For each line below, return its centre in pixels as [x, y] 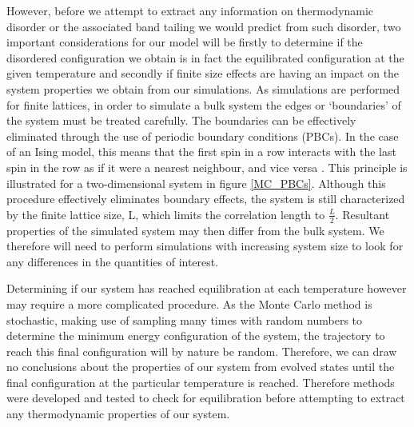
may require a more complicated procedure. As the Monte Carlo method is [189, 303]
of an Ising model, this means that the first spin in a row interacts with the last [201, 152]
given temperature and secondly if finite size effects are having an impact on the [203, 73]
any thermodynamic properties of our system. [118, 414]
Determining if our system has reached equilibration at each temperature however [207, 288]
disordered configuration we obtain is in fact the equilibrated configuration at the [205, 57]
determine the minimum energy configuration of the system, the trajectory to [196, 335]
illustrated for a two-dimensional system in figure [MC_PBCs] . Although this [196, 183]
